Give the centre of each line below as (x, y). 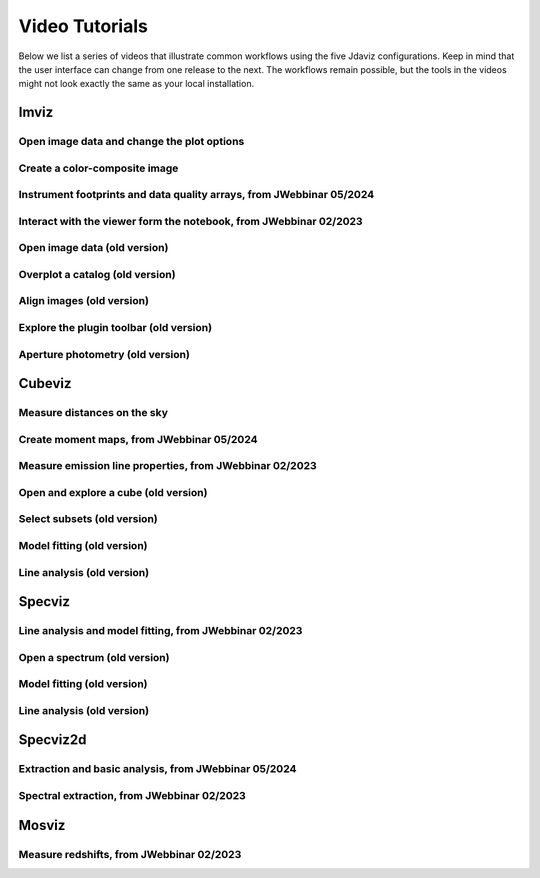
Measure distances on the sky (93, 413)
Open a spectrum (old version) (94, 657)
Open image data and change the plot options (131, 142)
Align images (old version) (84, 301)
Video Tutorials (83, 26)
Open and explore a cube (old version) (113, 492)
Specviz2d (52, 740)
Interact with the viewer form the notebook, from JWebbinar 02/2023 (191, 221)
